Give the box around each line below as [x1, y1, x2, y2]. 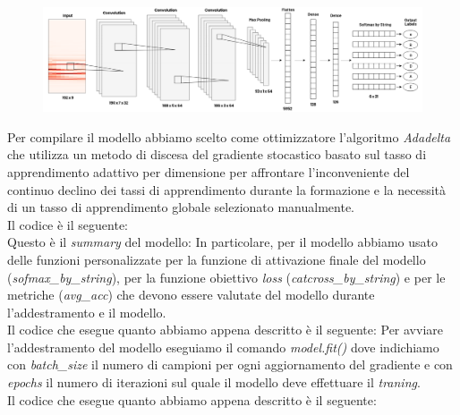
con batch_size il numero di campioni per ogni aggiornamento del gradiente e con [7, 355, 453, 374]
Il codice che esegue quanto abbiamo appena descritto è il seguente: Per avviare [7, 320, 443, 339]
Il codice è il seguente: [7, 215, 128, 233]
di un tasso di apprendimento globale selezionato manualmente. [7, 198, 354, 216]
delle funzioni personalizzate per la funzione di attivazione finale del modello [7, 250, 426, 268]
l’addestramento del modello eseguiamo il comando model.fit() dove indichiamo [7, 337, 439, 356]
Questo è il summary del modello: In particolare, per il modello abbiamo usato [7, 233, 438, 251]
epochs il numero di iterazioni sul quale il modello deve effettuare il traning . [7, 373, 421, 392]
